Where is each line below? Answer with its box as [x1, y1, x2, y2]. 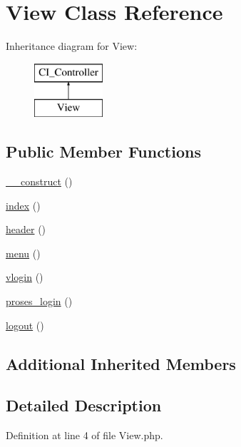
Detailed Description [6, 394, 162, 416]
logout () [6, 317, 44, 332]
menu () [6, 245, 41, 260]
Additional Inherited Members [6, 352, 236, 374]
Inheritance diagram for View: [6, 38, 138, 53]
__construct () [6, 174, 73, 189]
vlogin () [6, 269, 43, 284]
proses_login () [6, 294, 73, 309]
